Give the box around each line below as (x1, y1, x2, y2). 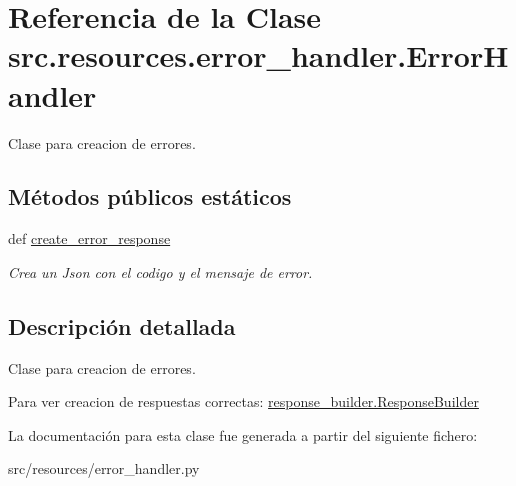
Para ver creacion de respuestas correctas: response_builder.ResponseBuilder (8, 391, 479, 412)
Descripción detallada (8, 310, 236, 341)
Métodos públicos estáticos (8, 181, 292, 212)
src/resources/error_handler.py (8, 458, 200, 479)
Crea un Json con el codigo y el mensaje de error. (8, 261, 313, 282)
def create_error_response (8, 228, 171, 249)
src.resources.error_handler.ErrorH (8, 35, 509, 76)
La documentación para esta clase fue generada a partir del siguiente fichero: (8, 424, 478, 445)
